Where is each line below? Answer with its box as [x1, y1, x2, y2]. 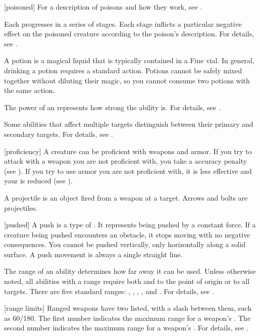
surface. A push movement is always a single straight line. [4, 249, 183, 259]
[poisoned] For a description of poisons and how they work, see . [4, 2, 202, 12]
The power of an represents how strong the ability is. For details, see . [4, 102, 221, 112]
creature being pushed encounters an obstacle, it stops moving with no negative [4, 229, 250, 239]
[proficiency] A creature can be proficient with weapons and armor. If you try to [4, 146, 252, 156]
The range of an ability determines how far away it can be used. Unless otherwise [4, 266, 256, 276]
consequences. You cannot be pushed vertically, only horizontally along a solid [4, 239, 246, 250]
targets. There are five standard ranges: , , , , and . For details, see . [4, 285, 215, 296]
